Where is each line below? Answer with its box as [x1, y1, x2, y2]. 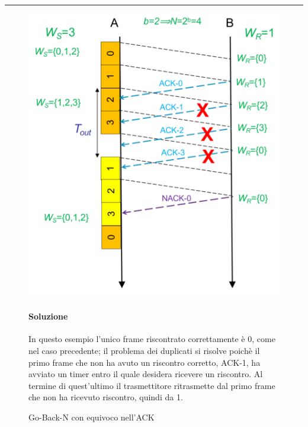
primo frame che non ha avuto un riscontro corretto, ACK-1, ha [28, 356, 261, 368]
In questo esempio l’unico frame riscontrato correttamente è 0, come [28, 333, 275, 345]
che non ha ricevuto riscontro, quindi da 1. [28, 391, 183, 403]
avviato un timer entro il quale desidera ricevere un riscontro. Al [28, 368, 263, 380]
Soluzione [28, 310, 68, 322]
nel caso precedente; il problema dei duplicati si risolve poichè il [28, 344, 260, 357]
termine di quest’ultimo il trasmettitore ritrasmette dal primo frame [28, 379, 275, 391]
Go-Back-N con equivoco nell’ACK [28, 411, 155, 423]
